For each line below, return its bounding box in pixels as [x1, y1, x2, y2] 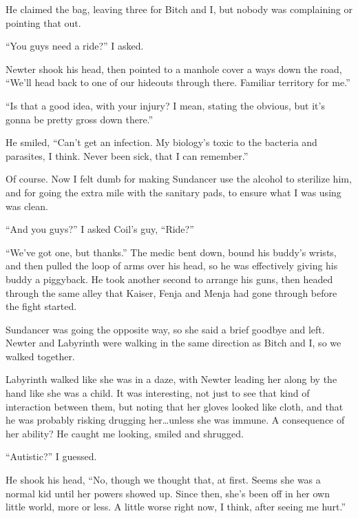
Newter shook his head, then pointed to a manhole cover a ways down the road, [6, 61, 342, 76]
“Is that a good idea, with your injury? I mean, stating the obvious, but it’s [6, 98, 325, 112]
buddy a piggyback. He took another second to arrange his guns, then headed [6, 271, 333, 286]
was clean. [6, 198, 48, 213]
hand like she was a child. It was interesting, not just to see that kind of [6, 386, 310, 400]
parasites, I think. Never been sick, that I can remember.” [6, 148, 249, 163]
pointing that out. [6, 15, 81, 30]
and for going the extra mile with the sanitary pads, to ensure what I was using [6, 185, 341, 199]
